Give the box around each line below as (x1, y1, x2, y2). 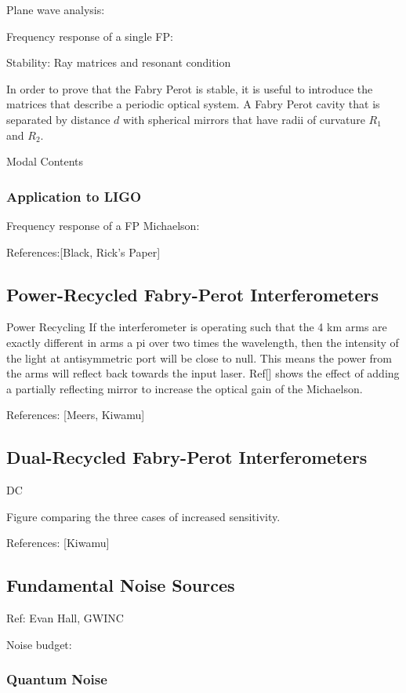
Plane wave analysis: (6, 2, 105, 17)
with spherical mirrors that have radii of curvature (123, 111, 365, 127)
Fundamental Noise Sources (6, 573, 235, 597)
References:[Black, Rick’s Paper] (6, 243, 161, 260)
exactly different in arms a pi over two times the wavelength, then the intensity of (6, 334, 399, 350)
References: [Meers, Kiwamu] (6, 407, 145, 423)
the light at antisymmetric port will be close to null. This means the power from (6, 349, 392, 366)
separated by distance (6, 111, 111, 127)
